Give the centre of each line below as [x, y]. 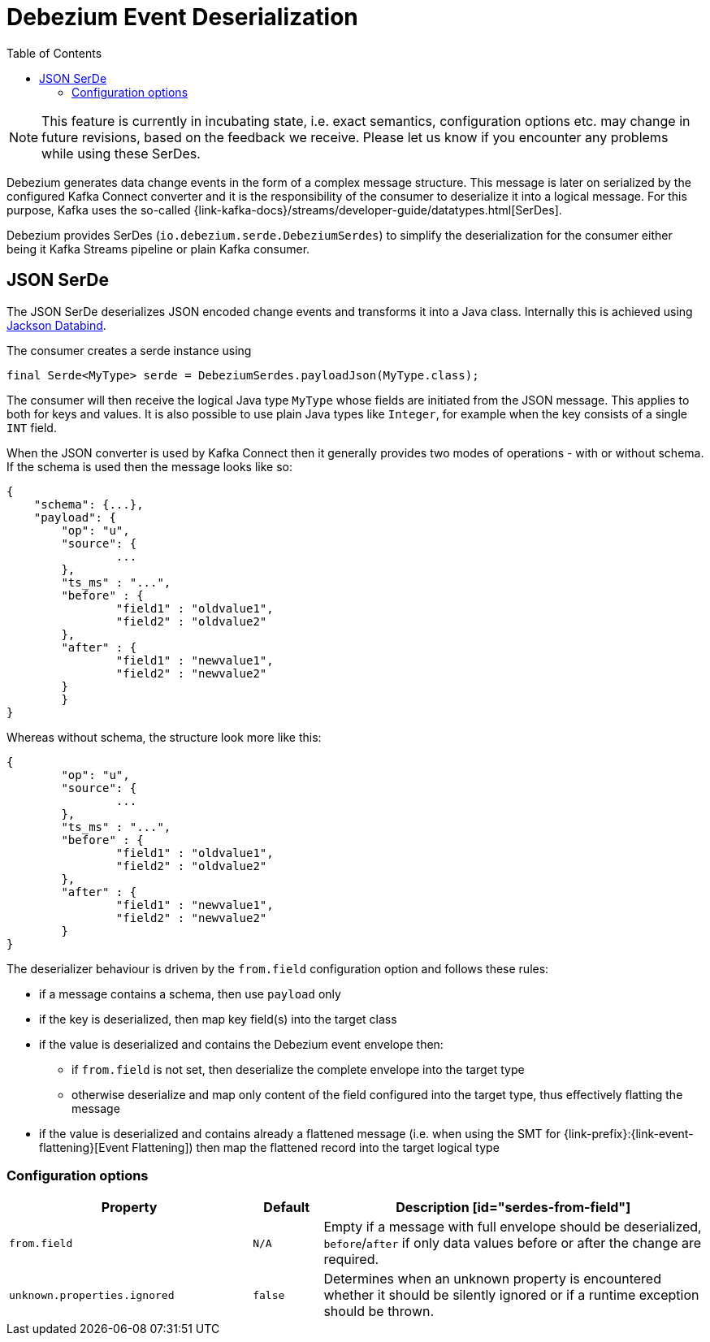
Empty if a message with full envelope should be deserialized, [513, 1227]
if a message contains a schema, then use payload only [190, 994]
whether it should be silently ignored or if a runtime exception [511, 1295]
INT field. [32, 427]
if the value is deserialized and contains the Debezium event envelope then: [241, 1044]
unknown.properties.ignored [92, 1295]
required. [351, 1260]
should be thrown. [379, 1312]
